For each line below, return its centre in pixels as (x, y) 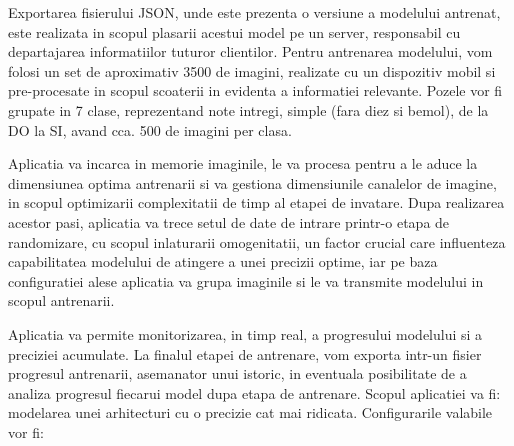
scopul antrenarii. (61, 300)
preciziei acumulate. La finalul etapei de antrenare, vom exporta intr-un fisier (245, 353)
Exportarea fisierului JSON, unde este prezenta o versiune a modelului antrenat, (254, 12)
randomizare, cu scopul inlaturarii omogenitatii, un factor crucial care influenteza (257, 241)
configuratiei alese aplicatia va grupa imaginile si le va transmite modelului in (246, 280)
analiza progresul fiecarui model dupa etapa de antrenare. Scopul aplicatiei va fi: (254, 392)
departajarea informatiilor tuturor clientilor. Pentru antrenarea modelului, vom (250, 51)
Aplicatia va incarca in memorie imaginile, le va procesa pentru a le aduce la (243, 163)
